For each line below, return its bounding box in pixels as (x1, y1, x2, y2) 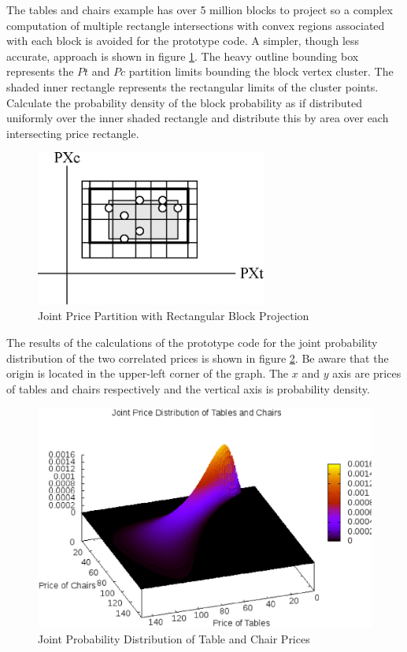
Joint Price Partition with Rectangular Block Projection (38, 307, 309, 324)
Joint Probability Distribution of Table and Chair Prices (38, 630, 310, 646)
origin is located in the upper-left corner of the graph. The (6, 365, 289, 382)
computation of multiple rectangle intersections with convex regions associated (6, 17, 385, 33)
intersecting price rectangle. (6, 125, 139, 141)
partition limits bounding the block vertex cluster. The (128, 63, 394, 80)
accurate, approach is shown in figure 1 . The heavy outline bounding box (6, 47, 359, 64)
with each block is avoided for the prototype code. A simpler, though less (6, 32, 360, 49)
